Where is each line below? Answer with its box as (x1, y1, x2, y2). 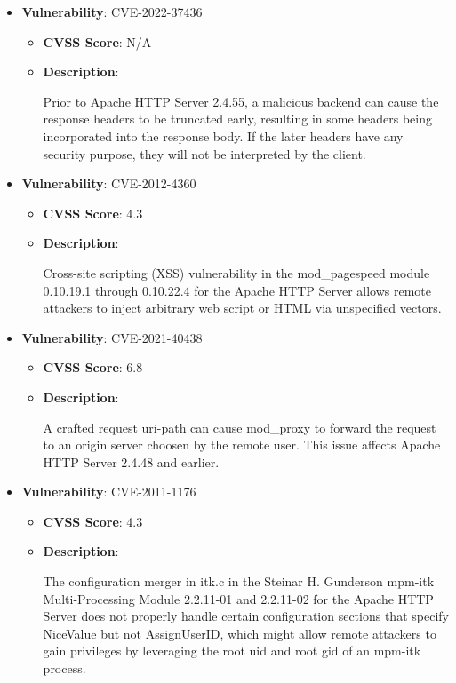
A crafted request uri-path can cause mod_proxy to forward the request (43, 417, 436, 436)
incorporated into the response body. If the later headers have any (43, 126, 404, 145)
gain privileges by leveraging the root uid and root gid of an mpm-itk (43, 641, 421, 660)
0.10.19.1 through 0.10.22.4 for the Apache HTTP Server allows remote (43, 281, 431, 299)
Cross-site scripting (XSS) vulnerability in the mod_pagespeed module (43, 263, 430, 282)
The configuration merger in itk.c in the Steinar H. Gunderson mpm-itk (43, 572, 435, 591)
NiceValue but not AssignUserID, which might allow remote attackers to (43, 623, 436, 642)
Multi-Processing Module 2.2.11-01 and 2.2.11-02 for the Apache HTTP (43, 589, 434, 608)
